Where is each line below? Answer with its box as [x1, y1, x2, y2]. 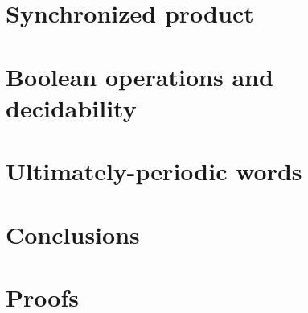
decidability [6, 91, 137, 124]
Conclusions [6, 217, 140, 250]
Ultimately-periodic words [6, 154, 302, 187]
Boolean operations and [6, 60, 273, 93]
